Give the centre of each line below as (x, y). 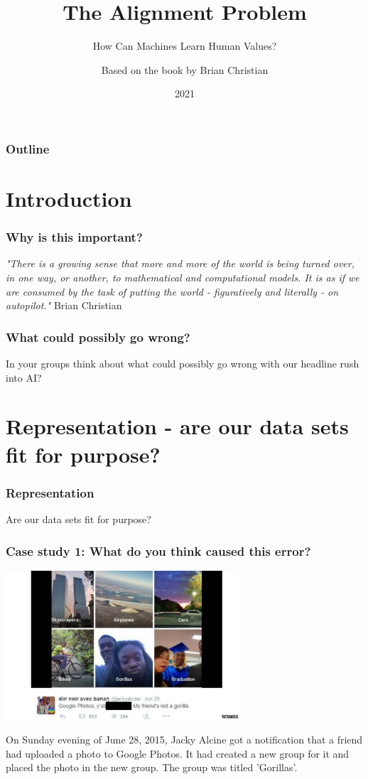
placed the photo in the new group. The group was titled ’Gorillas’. (152, 767)
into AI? (24, 377)
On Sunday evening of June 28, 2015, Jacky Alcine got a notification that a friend (184, 740)
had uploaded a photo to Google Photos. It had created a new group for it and (178, 753)
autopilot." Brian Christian (64, 305)
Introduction (69, 199)
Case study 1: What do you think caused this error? (158, 550)
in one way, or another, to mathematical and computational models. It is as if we (183, 278)
